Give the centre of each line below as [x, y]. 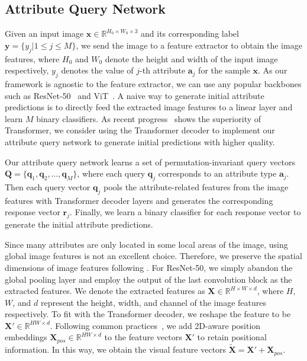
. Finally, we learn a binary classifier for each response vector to [185, 212]
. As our [272, 70]
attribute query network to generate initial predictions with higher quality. [140, 141]
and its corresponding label [190, 33]
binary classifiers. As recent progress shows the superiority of [149, 118]
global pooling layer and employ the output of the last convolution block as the [148, 279]
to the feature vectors [143, 337]
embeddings [26, 337]
